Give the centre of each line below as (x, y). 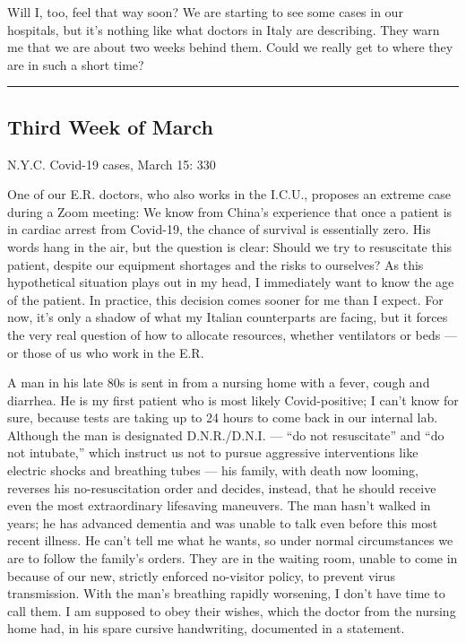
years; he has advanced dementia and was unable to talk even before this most (223, 522)
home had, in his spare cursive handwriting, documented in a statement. (206, 628)
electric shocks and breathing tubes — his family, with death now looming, (213, 470)
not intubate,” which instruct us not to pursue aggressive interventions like (213, 452)
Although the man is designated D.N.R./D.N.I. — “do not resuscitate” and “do (226, 434)
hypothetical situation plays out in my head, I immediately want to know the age (231, 282)
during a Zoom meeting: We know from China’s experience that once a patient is (230, 211)
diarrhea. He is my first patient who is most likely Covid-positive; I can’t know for (233, 400)
